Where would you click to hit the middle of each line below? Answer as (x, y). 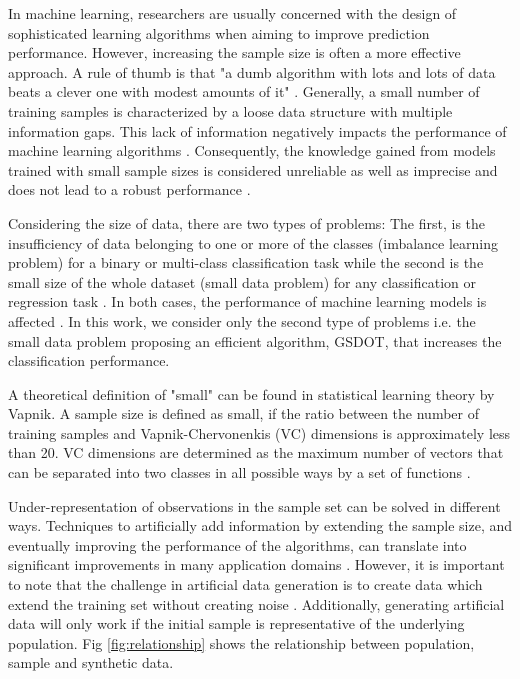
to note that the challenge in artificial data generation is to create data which (245, 584)
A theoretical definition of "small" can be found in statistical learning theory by (251, 393)
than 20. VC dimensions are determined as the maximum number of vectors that (256, 452)
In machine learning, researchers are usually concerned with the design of (232, 13)
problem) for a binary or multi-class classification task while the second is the (246, 262)
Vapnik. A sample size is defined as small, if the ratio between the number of (243, 413)
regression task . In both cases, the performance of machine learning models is (247, 301)
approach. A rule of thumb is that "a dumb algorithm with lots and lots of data (252, 71)
